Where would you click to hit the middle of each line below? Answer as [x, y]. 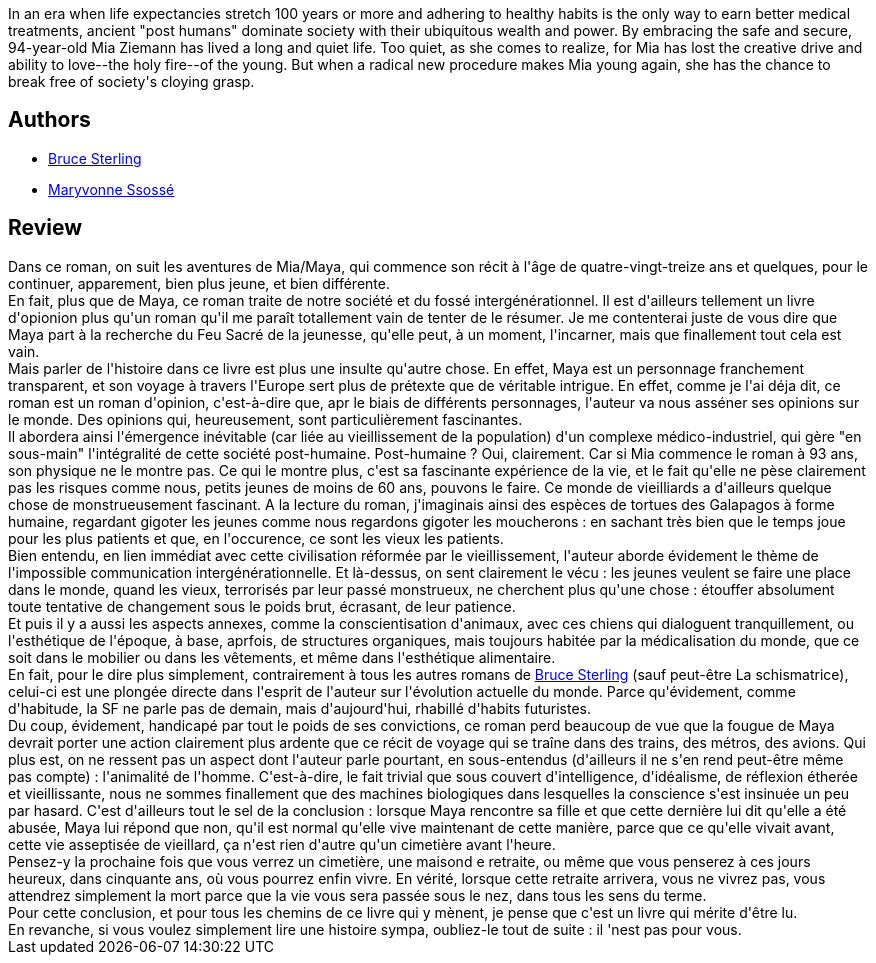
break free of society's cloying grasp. [131, 81]
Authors [49, 120]
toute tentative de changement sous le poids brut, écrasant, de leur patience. [262, 606]
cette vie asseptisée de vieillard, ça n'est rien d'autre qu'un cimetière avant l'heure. [282, 844]
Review [45, 228]
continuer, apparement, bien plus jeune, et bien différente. [199, 283]
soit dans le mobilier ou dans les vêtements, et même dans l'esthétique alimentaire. [282, 657]
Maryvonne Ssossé [111, 189]
